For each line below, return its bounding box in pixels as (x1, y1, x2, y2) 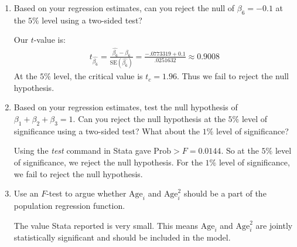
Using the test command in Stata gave (13, 144, 151, 157)
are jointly (255, 219, 293, 231)
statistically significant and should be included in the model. (13, 231, 231, 243)
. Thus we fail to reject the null (176, 70, 289, 82)
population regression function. (13, 199, 125, 211)
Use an (13, 187, 39, 199)
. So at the (221, 144, 259, 157)
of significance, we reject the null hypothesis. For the (13, 155, 203, 168)
